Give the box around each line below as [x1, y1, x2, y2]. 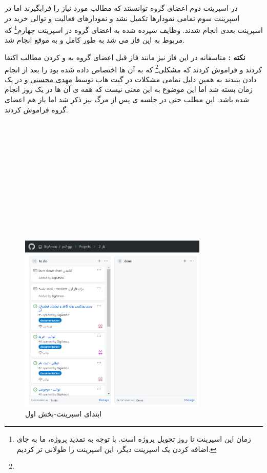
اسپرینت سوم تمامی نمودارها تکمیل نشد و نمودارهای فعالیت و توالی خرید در [5, 12, 240, 23]
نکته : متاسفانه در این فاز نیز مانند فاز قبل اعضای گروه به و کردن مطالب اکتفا [5, 52, 245, 63]
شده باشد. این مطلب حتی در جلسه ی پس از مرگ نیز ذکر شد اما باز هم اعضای [5, 94, 249, 105]
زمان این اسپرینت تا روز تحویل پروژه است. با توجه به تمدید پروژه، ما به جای [16, 433, 251, 444]
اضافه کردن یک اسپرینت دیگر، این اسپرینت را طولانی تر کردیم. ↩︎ [16, 443, 217, 454]
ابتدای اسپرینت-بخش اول [25, 408, 102, 419]
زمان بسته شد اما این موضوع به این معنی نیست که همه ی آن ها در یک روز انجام [5, 84, 253, 94]
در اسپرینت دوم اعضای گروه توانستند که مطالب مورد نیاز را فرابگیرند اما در [5, 3, 238, 13]
